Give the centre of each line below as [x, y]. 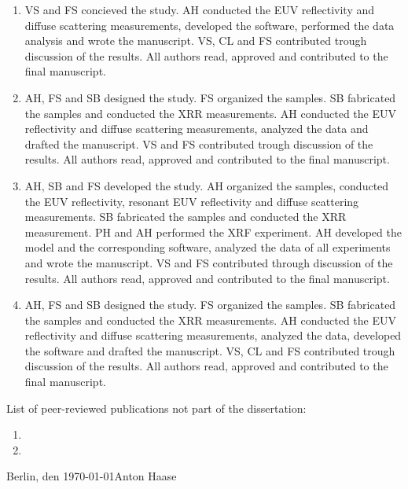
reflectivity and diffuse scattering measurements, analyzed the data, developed [213, 335]
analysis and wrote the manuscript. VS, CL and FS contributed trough [196, 40]
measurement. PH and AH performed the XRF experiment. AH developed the [213, 232]
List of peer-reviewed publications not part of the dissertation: [156, 408]
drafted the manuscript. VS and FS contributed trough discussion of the [199, 143]
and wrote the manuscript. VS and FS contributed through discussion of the [209, 262]
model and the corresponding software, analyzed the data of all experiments [208, 247]
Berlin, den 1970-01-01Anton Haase [92, 476]
